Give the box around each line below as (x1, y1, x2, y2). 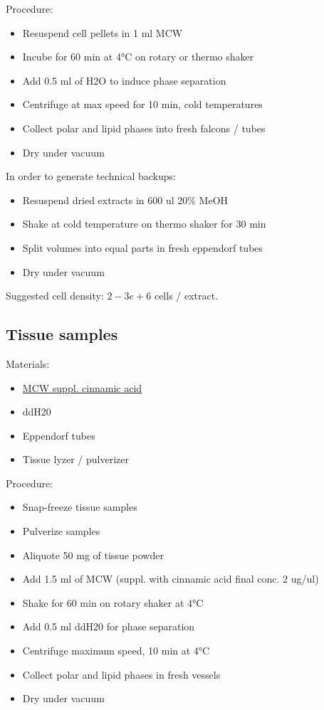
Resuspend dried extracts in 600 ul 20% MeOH (22, 192, 229, 207)
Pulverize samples (22, 524, 100, 539)
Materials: (6, 356, 50, 371)
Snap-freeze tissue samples (22, 499, 137, 514)
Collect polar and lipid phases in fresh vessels (22, 667, 221, 682)
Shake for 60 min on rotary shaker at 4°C (22, 595, 204, 610)
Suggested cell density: (6, 288, 104, 303)
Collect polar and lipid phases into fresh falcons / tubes (22, 120, 266, 135)
